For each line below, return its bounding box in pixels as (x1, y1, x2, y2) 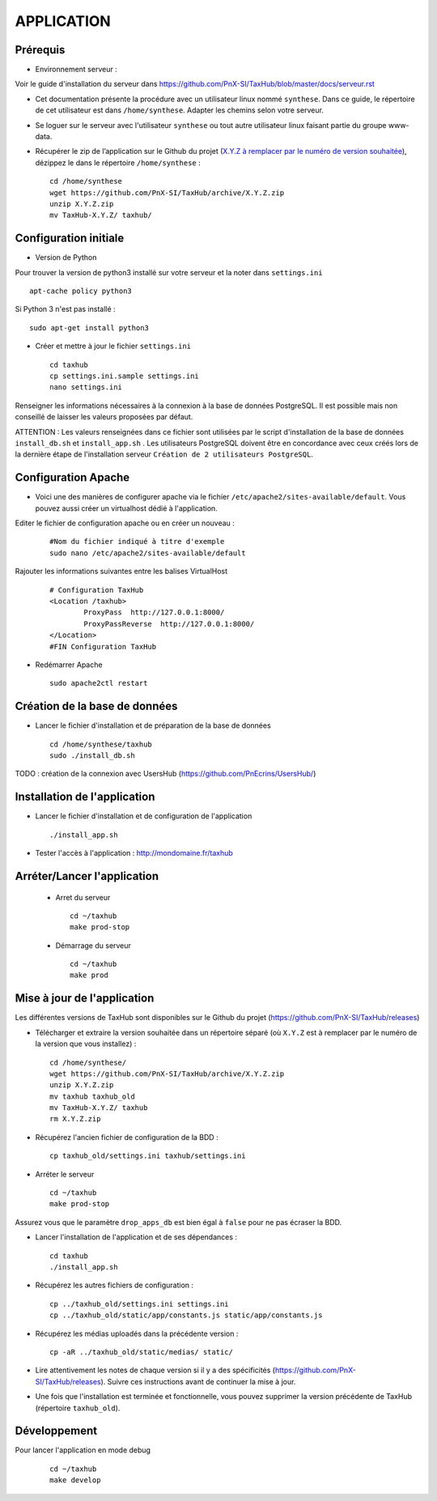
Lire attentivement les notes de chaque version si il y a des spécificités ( (35, 1365, 275, 1376)
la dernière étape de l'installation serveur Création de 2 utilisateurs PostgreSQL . (15, 449, 313, 459)
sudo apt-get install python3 (29, 323, 150, 332)
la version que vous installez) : (35, 1039, 137, 1048)
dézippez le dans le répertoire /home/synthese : (35, 158, 202, 168)
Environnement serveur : (35, 65, 117, 74)
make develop (49, 1476, 101, 1485)
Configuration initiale (15, 232, 125, 245)
